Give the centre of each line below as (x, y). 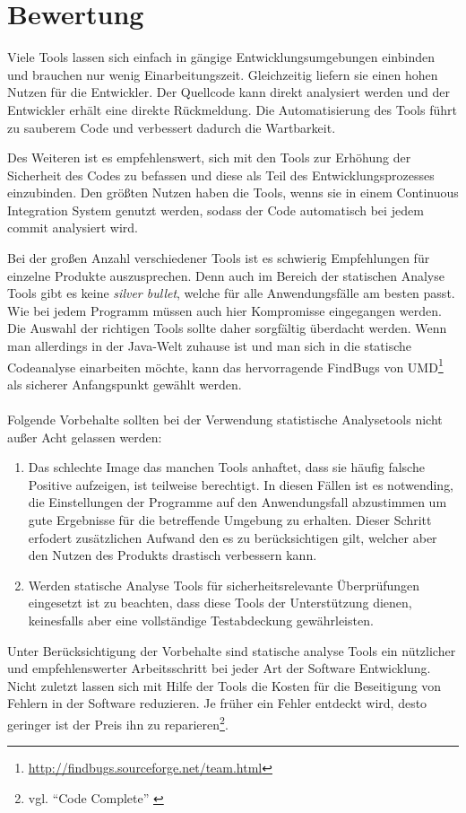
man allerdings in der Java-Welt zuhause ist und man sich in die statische (210, 346)
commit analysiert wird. (73, 227)
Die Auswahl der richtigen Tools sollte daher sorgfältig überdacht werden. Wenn (227, 328)
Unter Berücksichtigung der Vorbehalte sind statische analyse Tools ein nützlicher (232, 650)
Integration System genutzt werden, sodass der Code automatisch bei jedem (216, 210)
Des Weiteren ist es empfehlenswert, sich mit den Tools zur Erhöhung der (209, 157)
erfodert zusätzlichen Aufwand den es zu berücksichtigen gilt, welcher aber (233, 537)
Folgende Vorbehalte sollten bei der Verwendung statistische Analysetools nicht (225, 420)
